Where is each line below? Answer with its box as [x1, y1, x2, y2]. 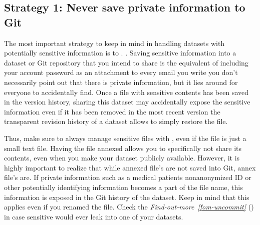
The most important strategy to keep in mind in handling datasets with [4, 37, 225, 48]
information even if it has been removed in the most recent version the [4, 106, 220, 116]
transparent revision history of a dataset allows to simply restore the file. [4, 116, 228, 126]
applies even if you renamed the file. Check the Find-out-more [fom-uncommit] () [4, 201, 254, 212]
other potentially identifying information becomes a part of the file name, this [4, 181, 243, 192]
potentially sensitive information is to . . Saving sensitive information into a [4, 47, 236, 58]
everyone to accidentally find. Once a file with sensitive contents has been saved [4, 86, 249, 97]
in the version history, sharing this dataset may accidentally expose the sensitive [4, 96, 250, 107]
